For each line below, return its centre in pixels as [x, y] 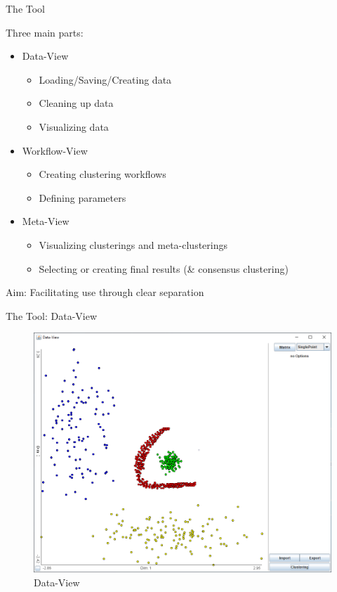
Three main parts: [45, 32]
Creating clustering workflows [103, 174]
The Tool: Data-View [52, 315]
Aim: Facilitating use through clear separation [105, 292]
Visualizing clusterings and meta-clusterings [133, 244]
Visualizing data [74, 126]
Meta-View [46, 221]
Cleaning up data [76, 103]
